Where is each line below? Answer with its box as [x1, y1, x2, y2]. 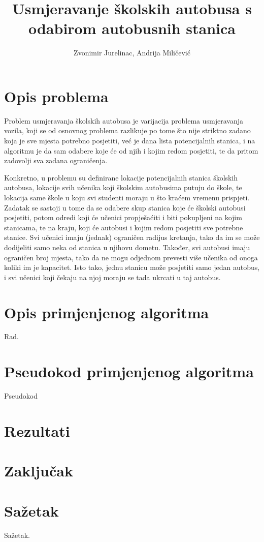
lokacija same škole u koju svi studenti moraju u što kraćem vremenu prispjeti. [4, 192, 250, 202]
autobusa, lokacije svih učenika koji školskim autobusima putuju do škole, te [4, 182, 242, 193]
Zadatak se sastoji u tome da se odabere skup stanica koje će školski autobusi [4, 202, 246, 213]
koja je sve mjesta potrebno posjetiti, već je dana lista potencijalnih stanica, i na [4, 135, 255, 146]
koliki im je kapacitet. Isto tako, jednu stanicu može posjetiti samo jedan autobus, [4, 262, 260, 273]
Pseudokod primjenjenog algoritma [4, 361, 254, 382]
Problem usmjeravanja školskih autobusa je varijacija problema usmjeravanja [4, 115, 243, 126]
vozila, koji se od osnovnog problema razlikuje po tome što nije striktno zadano [4, 125, 251, 136]
